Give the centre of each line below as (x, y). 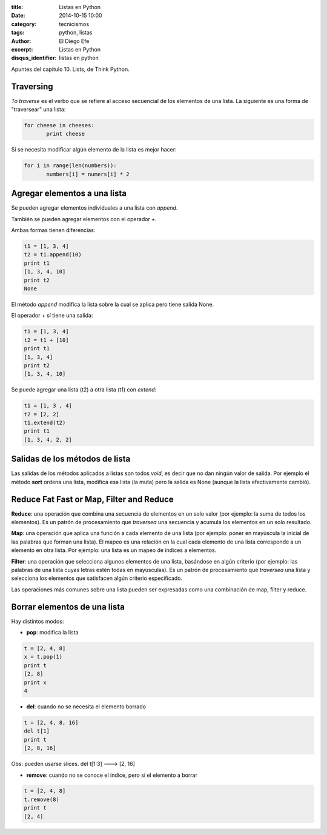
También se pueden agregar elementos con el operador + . (84, 219)
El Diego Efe (74, 41)
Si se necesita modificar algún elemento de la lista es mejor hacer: (94, 150)
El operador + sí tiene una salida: (52, 316)
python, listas (76, 33)
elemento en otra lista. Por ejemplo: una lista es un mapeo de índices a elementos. (114, 550)
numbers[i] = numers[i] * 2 (88, 174)
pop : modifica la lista (52, 633)
